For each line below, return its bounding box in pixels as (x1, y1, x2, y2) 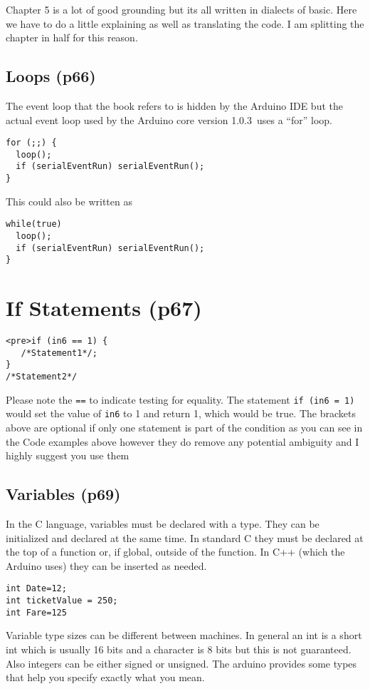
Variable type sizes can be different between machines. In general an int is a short (6, 628, 362, 643)
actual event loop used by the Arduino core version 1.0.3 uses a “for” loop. (6, 112, 332, 127)
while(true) (6, 219, 62, 230)
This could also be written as (6, 193, 132, 208)
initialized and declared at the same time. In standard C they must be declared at (6, 530, 364, 545)
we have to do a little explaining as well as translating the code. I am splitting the (6, 16, 364, 31)
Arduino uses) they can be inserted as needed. (6, 558, 207, 573)
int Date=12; (6, 583, 67, 594)
